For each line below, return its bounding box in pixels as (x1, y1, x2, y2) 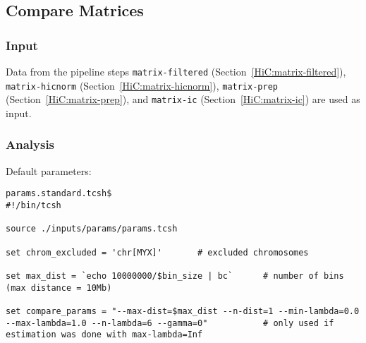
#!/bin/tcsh (6, 200, 61, 211)
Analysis (6, 136, 55, 153)
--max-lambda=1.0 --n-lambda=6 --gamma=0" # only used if (6, 318, 334, 328)
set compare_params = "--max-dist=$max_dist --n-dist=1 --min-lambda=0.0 (6, 306, 360, 316)
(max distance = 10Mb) (6, 282, 112, 293)
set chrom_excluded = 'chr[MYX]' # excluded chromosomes (6, 247, 309, 258)
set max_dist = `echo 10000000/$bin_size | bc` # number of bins (6, 270, 344, 281)
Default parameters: (6, 163, 92, 178)
